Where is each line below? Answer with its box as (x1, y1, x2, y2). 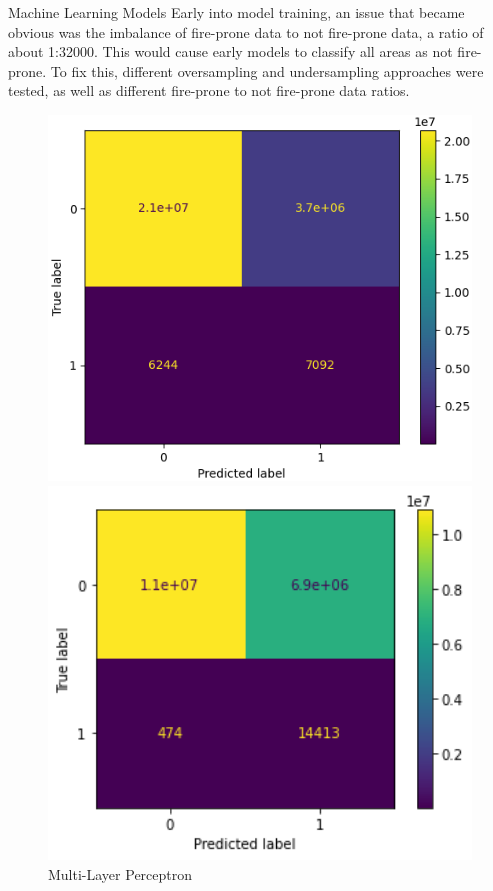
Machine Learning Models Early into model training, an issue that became (8, 2, 465, 22)
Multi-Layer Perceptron (48, 863, 193, 884)
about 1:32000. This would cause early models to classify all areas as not (8, 41, 453, 62)
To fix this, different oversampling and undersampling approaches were (50, 60, 484, 81)
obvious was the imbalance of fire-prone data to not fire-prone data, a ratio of (8, 21, 484, 42)
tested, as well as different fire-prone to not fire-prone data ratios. (8, 80, 410, 101)
